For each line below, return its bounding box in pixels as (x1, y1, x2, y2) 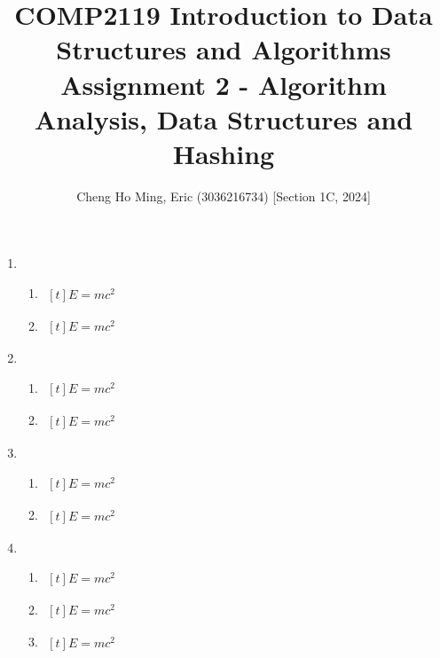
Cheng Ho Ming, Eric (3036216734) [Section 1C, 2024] (76, 186, 371, 205)
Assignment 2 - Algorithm (60, 66, 387, 102)
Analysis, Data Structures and (34, 100, 413, 137)
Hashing (172, 135, 275, 171)
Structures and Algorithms (56, 31, 391, 67)
